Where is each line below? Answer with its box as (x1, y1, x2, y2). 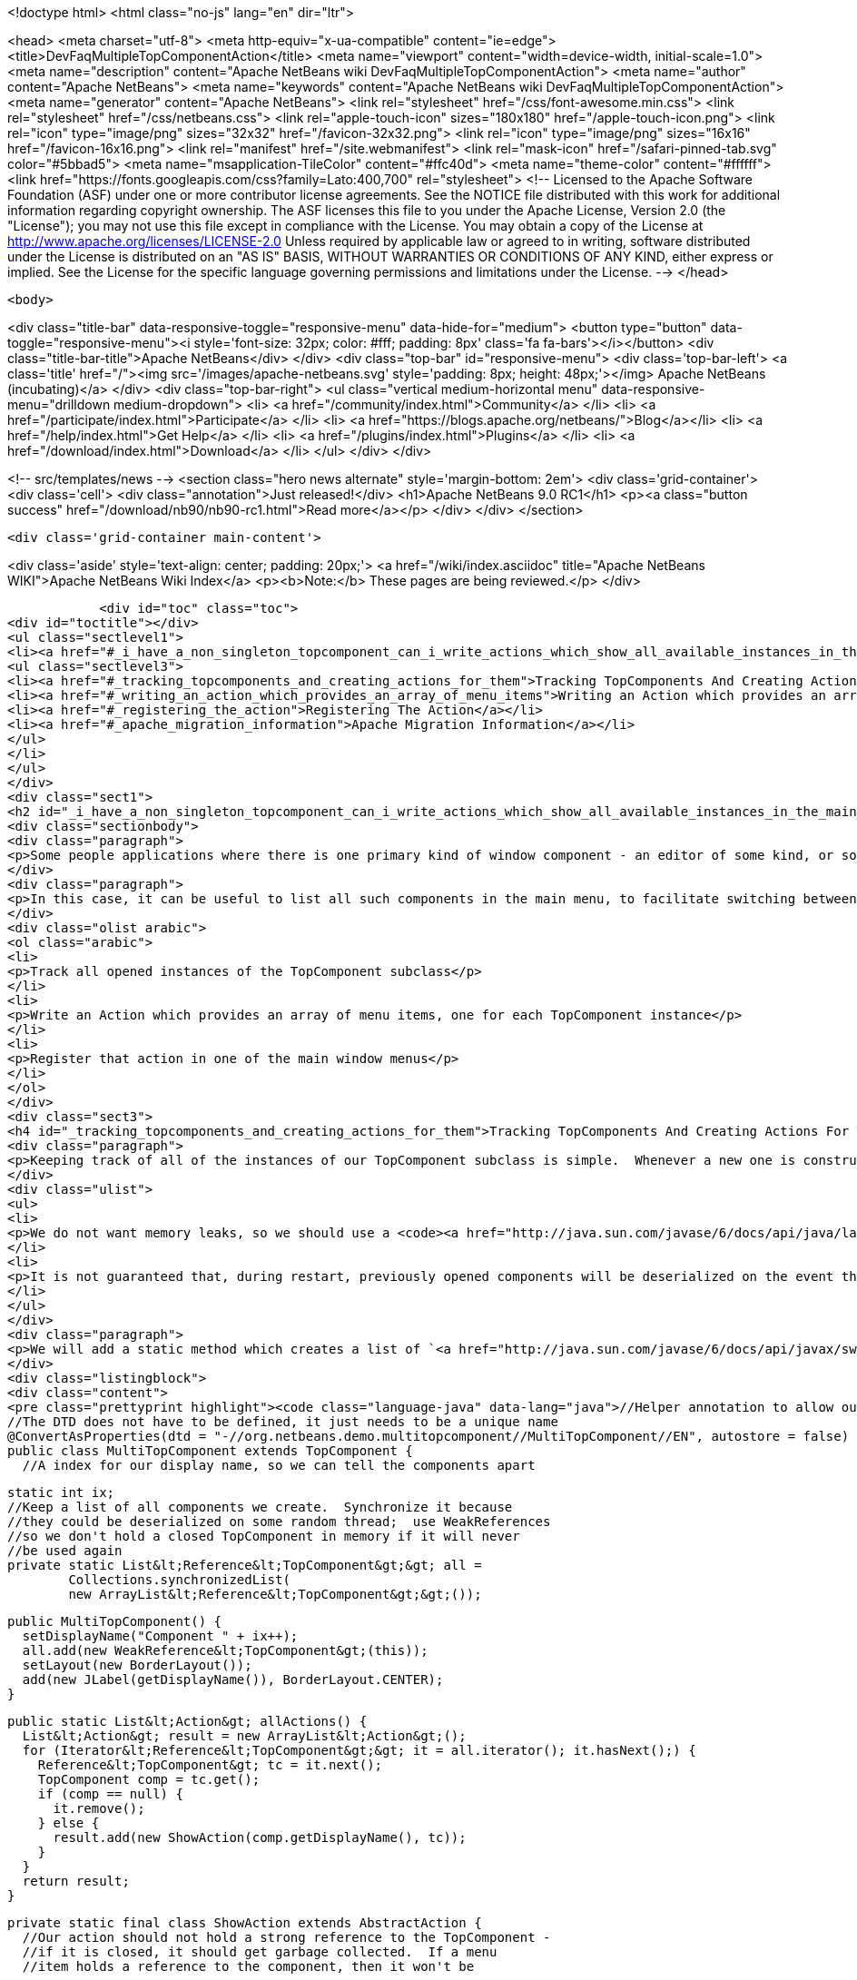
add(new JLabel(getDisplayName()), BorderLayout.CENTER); (22, 1672, 444, 1687)
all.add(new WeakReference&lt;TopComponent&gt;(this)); (22, 1643, 428, 1658)
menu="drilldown (7, 397, 111, 412)
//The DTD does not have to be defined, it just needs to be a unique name (7, 1414, 558, 1429)
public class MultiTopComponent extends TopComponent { (7, 1443, 413, 1458)
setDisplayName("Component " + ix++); (22, 1629, 299, 1643)
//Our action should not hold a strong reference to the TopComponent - (22, 1930, 551, 1945)
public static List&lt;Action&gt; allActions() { (7, 1714, 368, 1729)
